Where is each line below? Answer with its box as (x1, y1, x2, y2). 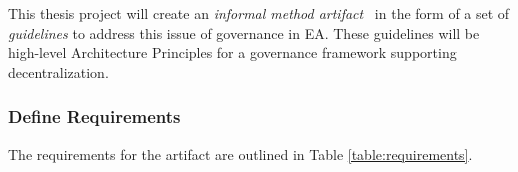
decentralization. (8, 61, 109, 82)
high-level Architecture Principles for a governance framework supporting (8, 42, 457, 63)
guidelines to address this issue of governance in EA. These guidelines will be (8, 22, 480, 43)
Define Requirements (8, 104, 181, 129)
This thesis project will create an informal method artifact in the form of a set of (8, 3, 510, 23)
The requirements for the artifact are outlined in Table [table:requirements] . (8, 143, 473, 164)
